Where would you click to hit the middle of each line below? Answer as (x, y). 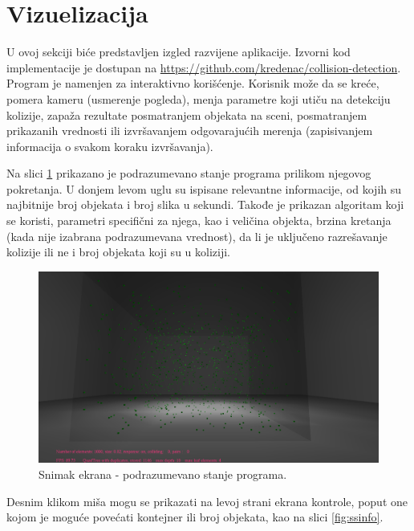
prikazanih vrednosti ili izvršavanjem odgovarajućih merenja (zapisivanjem (190, 131)
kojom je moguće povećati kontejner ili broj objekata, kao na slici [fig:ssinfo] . (195, 517)
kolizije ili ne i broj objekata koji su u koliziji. (118, 252)
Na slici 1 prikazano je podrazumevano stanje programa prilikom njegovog (189, 173)
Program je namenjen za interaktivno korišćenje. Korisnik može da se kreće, (193, 83)
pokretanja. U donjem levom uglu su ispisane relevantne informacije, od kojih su (204, 188)
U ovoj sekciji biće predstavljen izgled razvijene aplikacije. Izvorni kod (179, 52)
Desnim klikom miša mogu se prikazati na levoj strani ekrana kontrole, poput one (207, 501)
